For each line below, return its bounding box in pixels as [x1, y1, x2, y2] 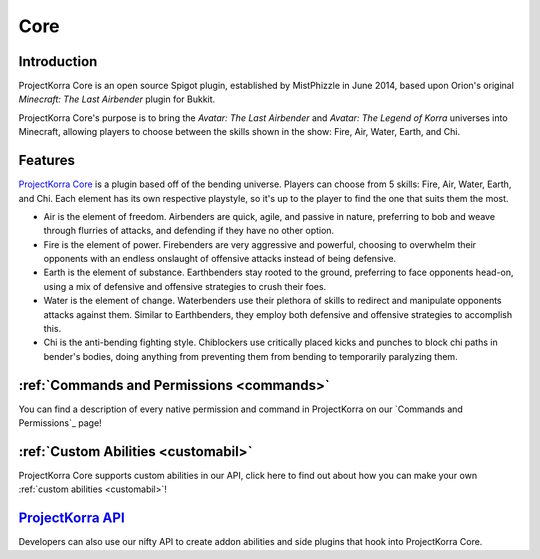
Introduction [18, 53, 98, 70]
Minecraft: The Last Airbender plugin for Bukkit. [18, 93, 216, 105]
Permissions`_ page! [18, 417, 102, 429]
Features [18, 152, 75, 169]
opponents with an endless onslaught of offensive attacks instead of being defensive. [43, 253, 397, 265]
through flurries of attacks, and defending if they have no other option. [43, 225, 335, 237]
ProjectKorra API [18, 510, 125, 527]
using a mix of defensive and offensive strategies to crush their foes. [43, 280, 327, 292]
